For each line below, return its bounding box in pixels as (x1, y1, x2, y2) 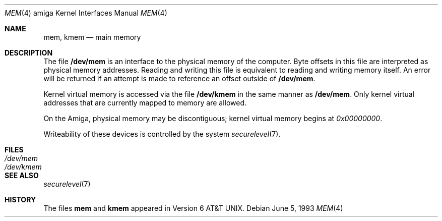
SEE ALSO (5, 171, 39, 180)
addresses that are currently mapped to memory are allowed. (43, 98, 247, 107)
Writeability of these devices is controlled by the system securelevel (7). (43, 130, 281, 138)
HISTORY (5, 195, 36, 204)
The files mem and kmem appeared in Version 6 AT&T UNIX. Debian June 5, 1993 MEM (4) (43, 204, 343, 212)
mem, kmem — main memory (43, 33, 141, 41)
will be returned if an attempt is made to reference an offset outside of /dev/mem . (43, 74, 315, 83)
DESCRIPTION (5, 48, 53, 57)
